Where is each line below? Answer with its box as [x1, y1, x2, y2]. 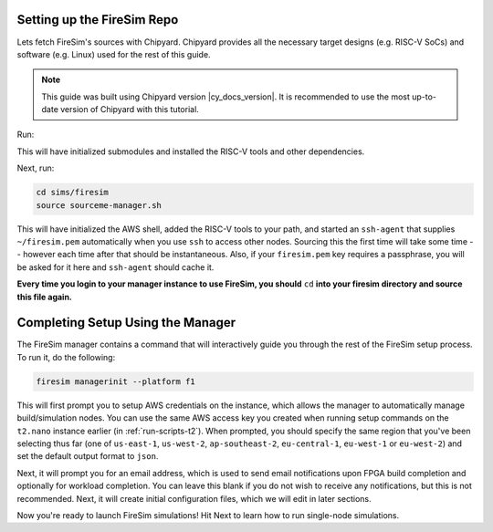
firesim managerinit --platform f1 [36, 376, 195, 387]
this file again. [16, 291, 73, 302]
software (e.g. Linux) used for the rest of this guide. [16, 48, 211, 59]
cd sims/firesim [36, 187, 110, 198]
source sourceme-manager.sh [36, 200, 162, 210]
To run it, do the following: [16, 351, 116, 362]
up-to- [411, 91, 437, 102]
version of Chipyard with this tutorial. [59, 104, 200, 115]
